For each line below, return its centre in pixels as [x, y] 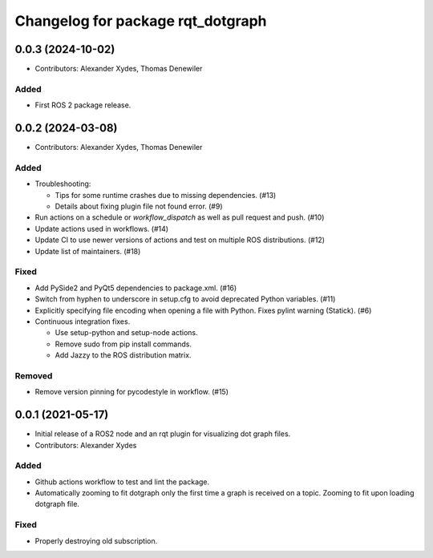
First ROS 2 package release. [83, 105]
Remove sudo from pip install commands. [123, 344]
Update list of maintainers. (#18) [88, 251]
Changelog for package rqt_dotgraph [141, 21]
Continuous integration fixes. [83, 321]
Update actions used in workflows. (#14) [101, 228]
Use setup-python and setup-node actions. [126, 333]
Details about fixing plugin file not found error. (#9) [139, 206]
